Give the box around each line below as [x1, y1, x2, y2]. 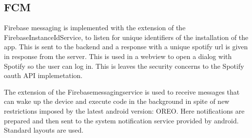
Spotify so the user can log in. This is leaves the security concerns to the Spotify [4, 60, 244, 71]
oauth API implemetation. [4, 70, 83, 80]
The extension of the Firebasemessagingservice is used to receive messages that [4, 86, 240, 97]
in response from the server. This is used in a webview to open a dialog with [4, 51, 232, 61]
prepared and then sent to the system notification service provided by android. [4, 115, 239, 125]
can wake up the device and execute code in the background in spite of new [4, 96, 230, 106]
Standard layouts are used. [4, 125, 84, 135]
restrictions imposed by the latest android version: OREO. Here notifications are [4, 105, 245, 116]
